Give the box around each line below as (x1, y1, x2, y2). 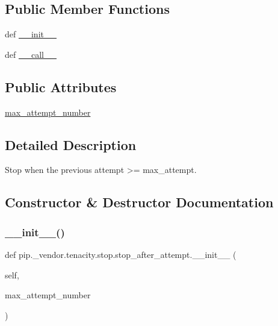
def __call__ (5, 48, 57, 60)
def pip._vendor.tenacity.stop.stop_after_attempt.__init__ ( (5, 248, 236, 260)
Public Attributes (5, 77, 117, 96)
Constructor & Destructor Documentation (5, 193, 274, 212)
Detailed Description (5, 135, 137, 154)
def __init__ (5, 28, 57, 40)
